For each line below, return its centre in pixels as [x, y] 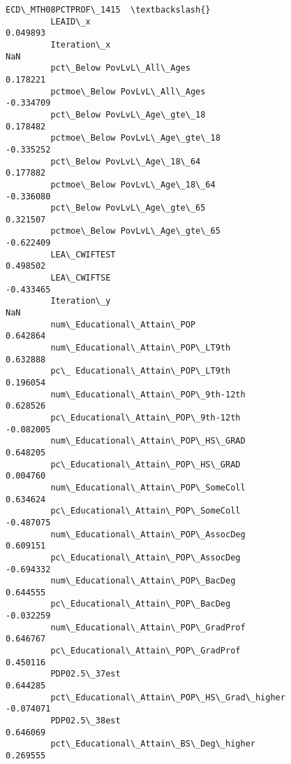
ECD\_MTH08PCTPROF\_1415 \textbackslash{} [108, 10]
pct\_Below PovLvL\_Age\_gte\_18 [128, 114]
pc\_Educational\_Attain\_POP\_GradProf [145, 651]
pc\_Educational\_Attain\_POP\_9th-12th [145, 417]
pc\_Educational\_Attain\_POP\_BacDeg [141, 604]
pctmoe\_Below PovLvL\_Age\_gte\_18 [135, 138]
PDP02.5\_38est [85, 721]
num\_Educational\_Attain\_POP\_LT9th [141, 348]
